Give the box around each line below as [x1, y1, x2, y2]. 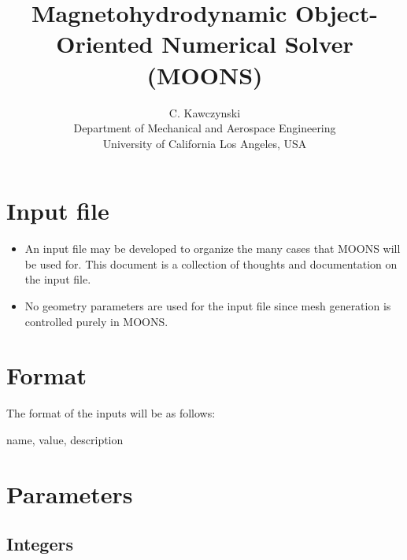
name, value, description [6, 431, 124, 447]
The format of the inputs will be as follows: [6, 405, 216, 421]
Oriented [56, 28, 154, 60]
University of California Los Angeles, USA [102, 135, 307, 151]
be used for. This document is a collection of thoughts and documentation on [24, 255, 398, 272]
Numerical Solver [161, 28, 353, 60]
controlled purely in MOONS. [24, 313, 168, 329]
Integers [6, 532, 73, 556]
